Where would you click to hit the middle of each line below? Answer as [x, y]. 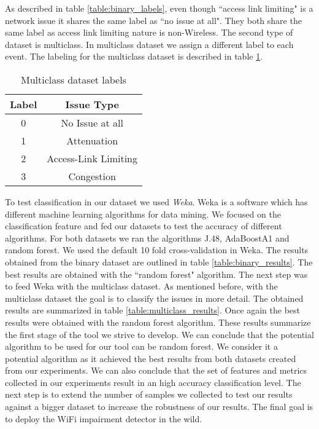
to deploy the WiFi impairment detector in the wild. [104, 418]
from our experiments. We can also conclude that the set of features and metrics [156, 370]
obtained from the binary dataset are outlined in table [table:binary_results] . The [159, 262]
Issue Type [92, 104]
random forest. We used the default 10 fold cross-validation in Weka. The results [157, 250]
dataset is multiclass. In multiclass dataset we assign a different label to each [149, 44]
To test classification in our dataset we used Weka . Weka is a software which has [156, 201]
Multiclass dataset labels [74, 79]
